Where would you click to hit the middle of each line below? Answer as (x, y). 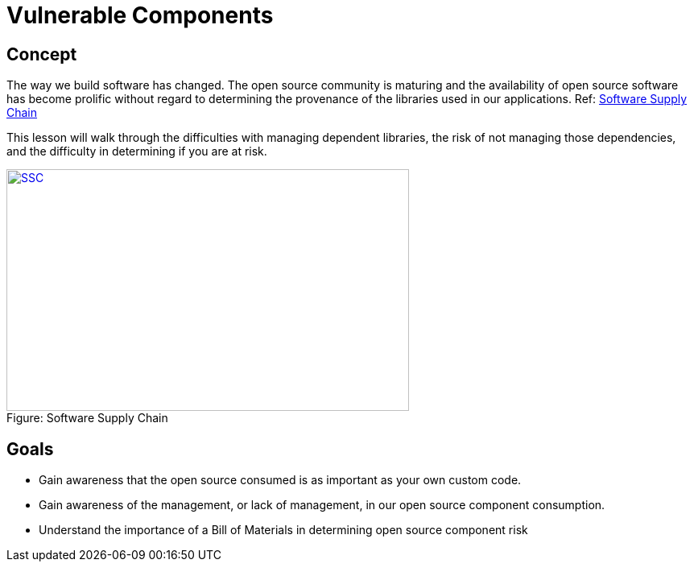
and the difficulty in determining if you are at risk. (137, 151)
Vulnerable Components (140, 15)
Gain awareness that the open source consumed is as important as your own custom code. (280, 480)
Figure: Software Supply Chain (87, 418)
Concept (42, 54)
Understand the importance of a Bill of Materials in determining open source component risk (283, 530)
